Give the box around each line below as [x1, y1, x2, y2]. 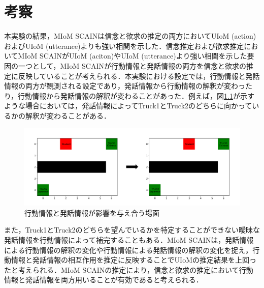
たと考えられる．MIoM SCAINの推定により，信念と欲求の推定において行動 [4, 264, 253, 275]
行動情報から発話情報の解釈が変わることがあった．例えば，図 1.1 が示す [18, 90, 254, 101]
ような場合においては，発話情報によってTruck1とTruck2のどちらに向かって [4, 100, 252, 111]
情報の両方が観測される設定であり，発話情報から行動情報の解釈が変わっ [4, 80, 245, 91]
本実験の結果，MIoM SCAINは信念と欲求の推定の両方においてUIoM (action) [4, 31, 256, 41]
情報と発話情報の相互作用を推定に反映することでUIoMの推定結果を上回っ [11, 254, 256, 265]
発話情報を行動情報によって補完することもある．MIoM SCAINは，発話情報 [4, 235, 254, 245]
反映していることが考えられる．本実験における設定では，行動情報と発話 [18, 70, 260, 81]
